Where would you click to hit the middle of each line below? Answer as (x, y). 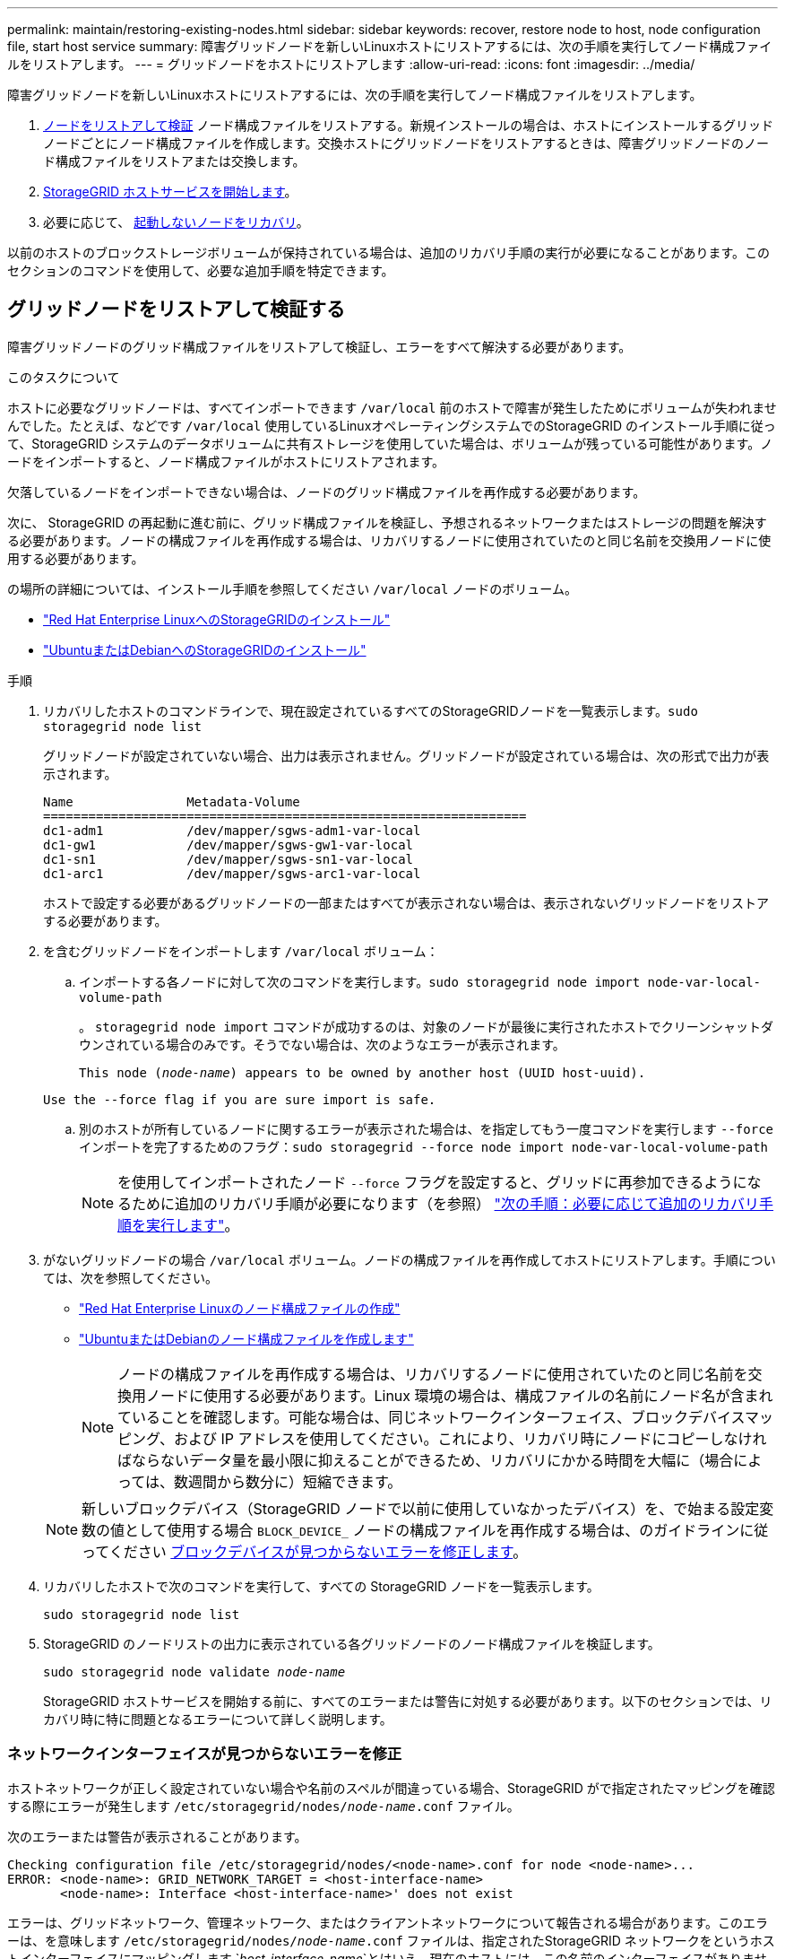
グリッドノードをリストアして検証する (176, 309)
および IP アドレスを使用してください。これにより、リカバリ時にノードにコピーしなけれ (470, 1438)
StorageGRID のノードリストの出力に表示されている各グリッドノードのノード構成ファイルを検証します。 (352, 1643)
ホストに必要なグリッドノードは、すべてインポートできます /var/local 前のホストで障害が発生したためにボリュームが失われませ (392, 407)
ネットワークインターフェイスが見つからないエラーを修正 (205, 1754)
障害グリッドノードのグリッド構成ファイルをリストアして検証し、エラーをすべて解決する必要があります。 (319, 346)
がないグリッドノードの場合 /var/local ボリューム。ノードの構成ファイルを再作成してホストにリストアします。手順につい (410, 1259)
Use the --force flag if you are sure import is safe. (240, 1099)
